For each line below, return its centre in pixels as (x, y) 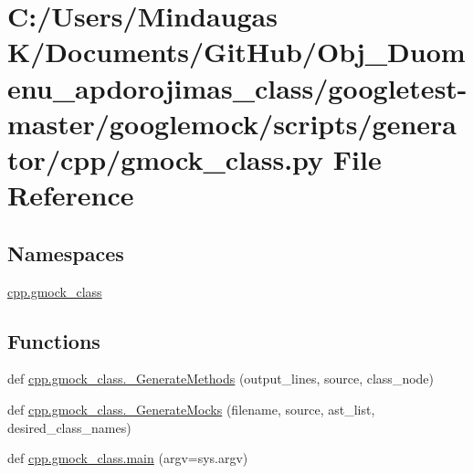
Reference (71, 195)
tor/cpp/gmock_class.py (166, 158)
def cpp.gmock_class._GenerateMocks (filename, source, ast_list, (191, 409)
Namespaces (66, 253)
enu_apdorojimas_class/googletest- (237, 87)
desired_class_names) (69, 427)
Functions (54, 340)
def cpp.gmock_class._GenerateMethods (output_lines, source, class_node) (221, 379)
